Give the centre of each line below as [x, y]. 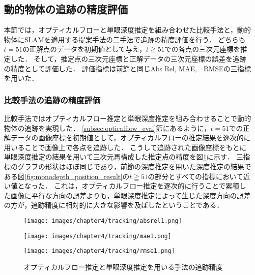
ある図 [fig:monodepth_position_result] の [67, 176]
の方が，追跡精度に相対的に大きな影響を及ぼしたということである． [114, 205]
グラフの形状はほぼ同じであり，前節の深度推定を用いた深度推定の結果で [134, 166]
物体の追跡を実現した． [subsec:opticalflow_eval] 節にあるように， [107, 128]
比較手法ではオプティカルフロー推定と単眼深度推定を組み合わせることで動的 [127, 118]
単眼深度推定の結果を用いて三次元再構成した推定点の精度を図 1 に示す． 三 [124, 157]
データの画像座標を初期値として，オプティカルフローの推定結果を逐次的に [130, 137]
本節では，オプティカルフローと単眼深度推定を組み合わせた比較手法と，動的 [127, 30]
